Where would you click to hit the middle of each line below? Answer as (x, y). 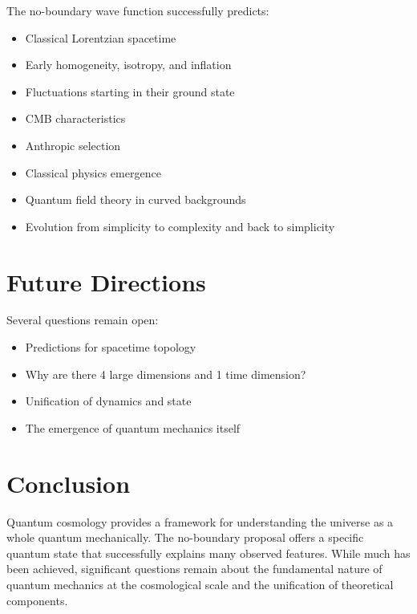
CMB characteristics (75, 118)
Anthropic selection (73, 145)
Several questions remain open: (83, 320)
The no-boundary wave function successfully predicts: (138, 10)
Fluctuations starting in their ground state (130, 91)
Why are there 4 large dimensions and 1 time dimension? (166, 374)
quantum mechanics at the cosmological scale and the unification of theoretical (200, 584)
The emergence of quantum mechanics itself (133, 427)
